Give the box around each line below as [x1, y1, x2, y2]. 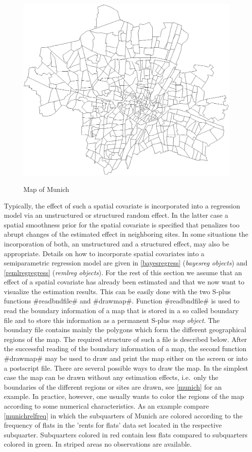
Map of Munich [23, 184, 70, 194]
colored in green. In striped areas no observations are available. [4, 439, 192, 449]
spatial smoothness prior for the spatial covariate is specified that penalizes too [4, 219, 240, 229]
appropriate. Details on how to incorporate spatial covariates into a [4, 248, 205, 258]
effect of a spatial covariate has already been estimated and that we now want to [4, 277, 245, 287]
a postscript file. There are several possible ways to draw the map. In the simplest [4, 362, 249, 373]
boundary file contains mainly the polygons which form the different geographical [4, 324, 247, 335]
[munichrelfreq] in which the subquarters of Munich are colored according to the [4, 410, 243, 420]
